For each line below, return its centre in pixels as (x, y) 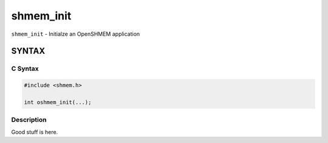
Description (29, 120)
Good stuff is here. (35, 132)
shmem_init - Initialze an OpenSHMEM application (76, 34)
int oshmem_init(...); (58, 102)
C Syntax (25, 68)
